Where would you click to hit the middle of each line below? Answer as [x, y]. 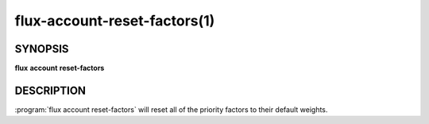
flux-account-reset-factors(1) [115, 21]
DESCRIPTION [50, 90]
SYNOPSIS [42, 49]
